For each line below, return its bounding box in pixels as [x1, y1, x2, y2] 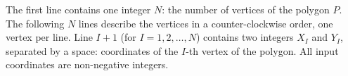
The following [6, 15, 65, 30]
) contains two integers [195, 30, 294, 44]
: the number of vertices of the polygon [162, 2, 330, 16]
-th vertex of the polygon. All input [186, 43, 339, 58]
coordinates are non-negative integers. [6, 57, 169, 72]
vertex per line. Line [6, 30, 93, 44]
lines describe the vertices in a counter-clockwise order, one [78, 15, 333, 30]
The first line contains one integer [6, 2, 151, 16]
